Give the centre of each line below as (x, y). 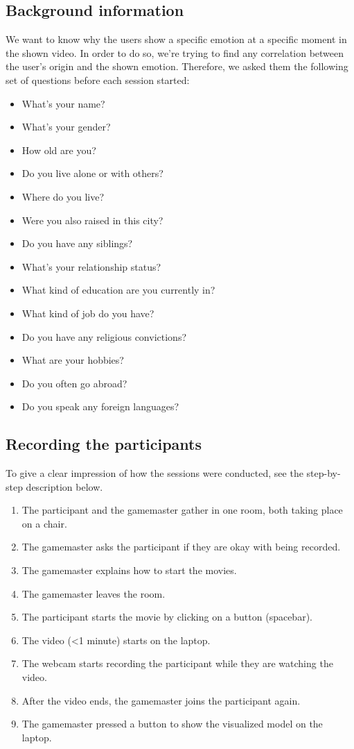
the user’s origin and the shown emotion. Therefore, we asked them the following (177, 66)
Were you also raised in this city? (92, 220)
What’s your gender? (66, 127)
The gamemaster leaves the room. (94, 593)
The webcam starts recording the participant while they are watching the (177, 663)
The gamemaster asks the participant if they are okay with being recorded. (181, 547)
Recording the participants (104, 444)
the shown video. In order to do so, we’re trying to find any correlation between (175, 52)
